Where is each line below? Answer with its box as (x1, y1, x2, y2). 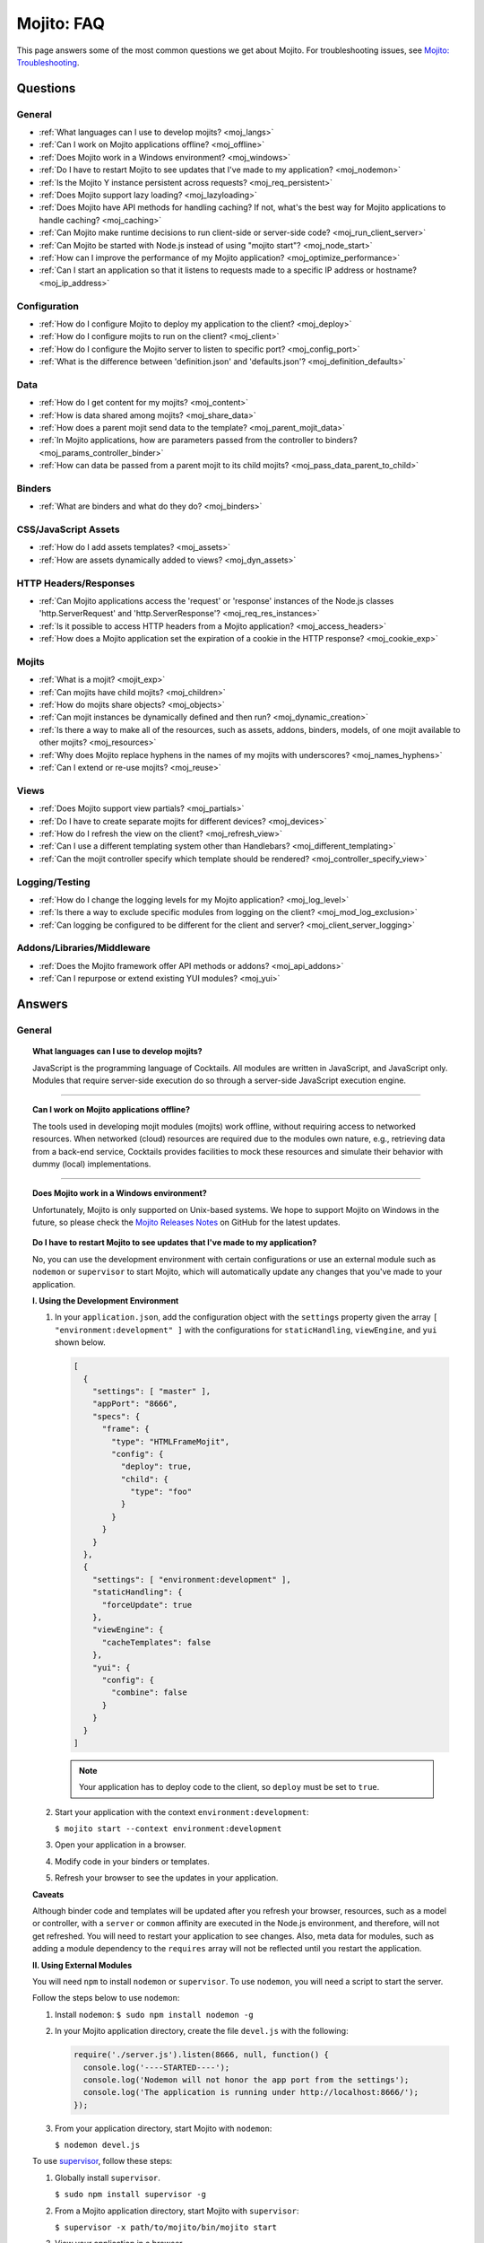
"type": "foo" (130, 1487, 193, 1497)
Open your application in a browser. (55, 1839, 187, 1850)
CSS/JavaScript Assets (16, 523, 120, 536)
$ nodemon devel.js (55, 2140, 141, 2151)
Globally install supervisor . (55, 2172, 161, 2183)
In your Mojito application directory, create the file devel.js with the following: (55, 2026, 349, 2037)
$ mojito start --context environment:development (55, 1824, 282, 1834)
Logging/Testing (16, 876, 91, 888)
